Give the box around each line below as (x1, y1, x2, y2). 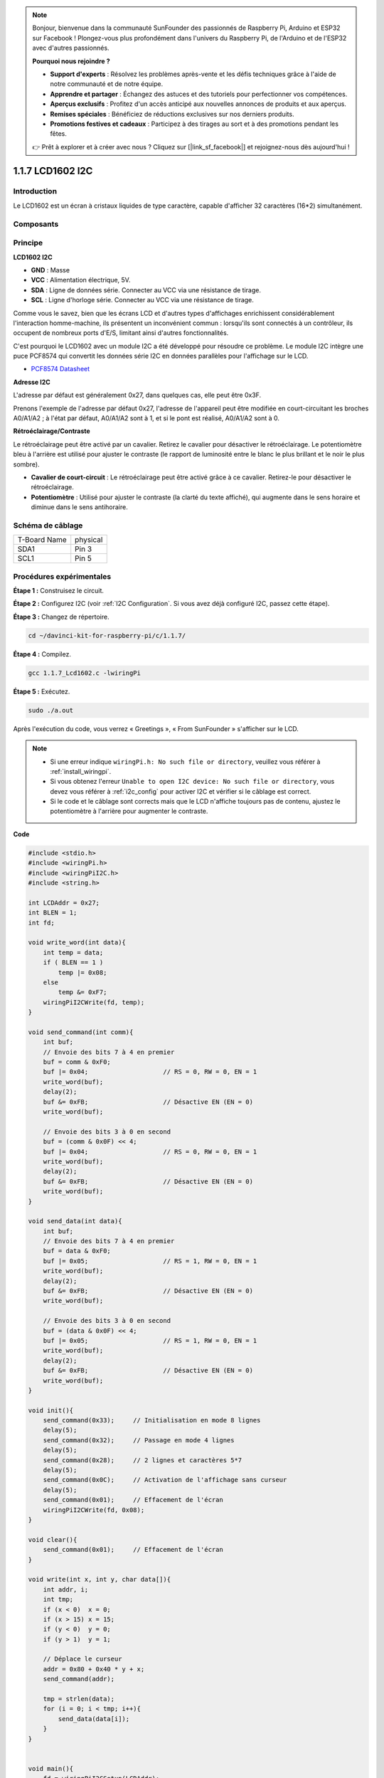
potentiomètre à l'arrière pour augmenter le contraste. (50, 807, 208, 816)
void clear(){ (28, 1535, 78, 1543)
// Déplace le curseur (43, 1655, 122, 1663)
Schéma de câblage (13, 520, 83, 530)
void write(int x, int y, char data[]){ (28, 1575, 171, 1584)
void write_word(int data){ (28, 939, 126, 947)
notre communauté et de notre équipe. (50, 80, 164, 88)
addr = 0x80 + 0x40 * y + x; (43, 1665, 145, 1673)
